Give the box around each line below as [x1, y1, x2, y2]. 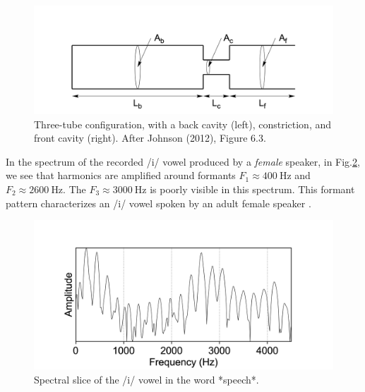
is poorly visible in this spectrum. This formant [150, 182, 355, 196]
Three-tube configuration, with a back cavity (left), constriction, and [34, 116, 332, 131]
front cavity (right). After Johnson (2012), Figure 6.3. [34, 130, 266, 145]
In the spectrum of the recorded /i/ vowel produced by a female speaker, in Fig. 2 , [6, 154, 360, 169]
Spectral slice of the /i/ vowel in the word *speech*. [34, 372, 259, 386]
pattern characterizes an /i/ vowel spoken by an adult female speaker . [6, 195, 311, 210]
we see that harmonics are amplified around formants [6, 168, 236, 183]
